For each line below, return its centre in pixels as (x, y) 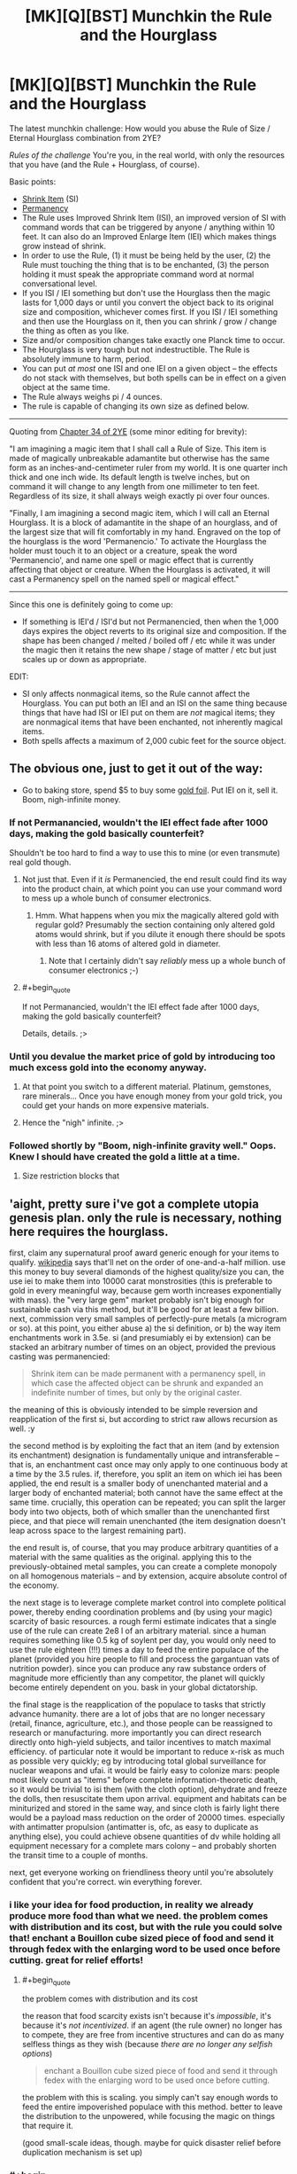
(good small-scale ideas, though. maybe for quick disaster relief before (151, 2143)
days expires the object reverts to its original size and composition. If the (154, 630)
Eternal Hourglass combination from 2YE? (85, 137)
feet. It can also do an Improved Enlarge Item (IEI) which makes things (149, 236)
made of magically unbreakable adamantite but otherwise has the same (139, 457)
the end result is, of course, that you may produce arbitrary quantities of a (144, 1548)
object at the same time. (66, 387)
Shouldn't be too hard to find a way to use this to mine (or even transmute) (145, 853)
